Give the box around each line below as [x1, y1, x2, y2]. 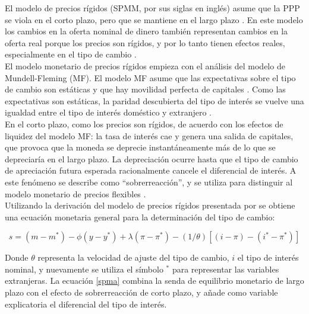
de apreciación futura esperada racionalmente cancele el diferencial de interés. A [5, 164, 297, 177]
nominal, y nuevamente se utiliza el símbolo [5, 262, 163, 275]
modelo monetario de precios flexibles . [5, 187, 146, 200]
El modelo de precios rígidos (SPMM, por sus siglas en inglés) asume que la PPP [5, 2, 300, 14]
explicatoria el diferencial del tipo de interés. [5, 297, 167, 310]
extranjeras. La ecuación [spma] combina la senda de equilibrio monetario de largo [5, 274, 304, 287]
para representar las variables [172, 262, 279, 275]
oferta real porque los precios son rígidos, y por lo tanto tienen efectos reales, [5, 36, 285, 49]
